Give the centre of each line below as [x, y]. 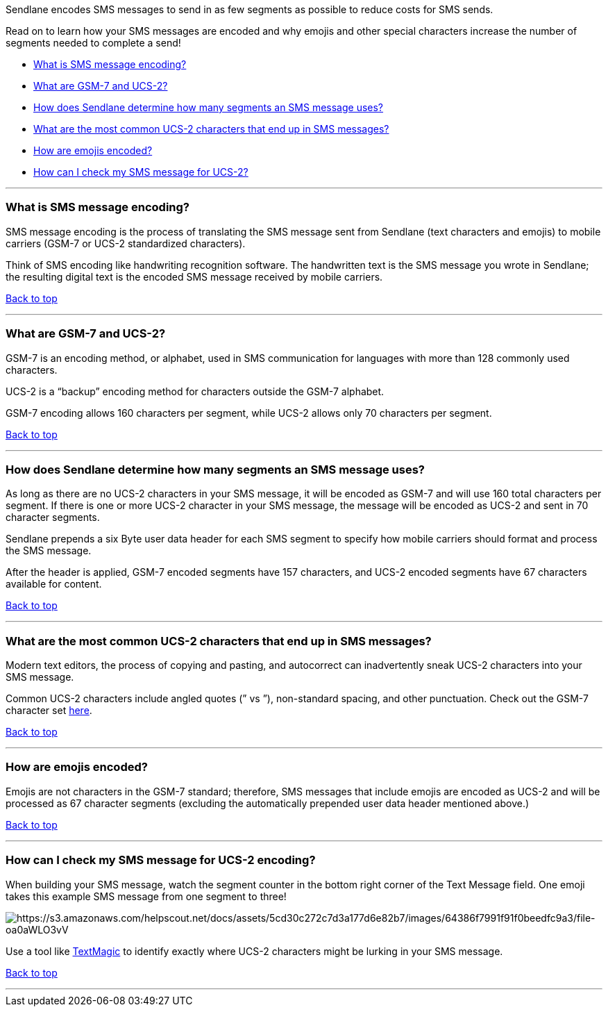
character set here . [49, 710]
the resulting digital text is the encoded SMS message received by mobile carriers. [194, 276]
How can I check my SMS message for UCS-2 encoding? [161, 860]
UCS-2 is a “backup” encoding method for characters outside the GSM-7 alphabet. [195, 391]
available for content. [54, 584]
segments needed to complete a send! [93, 43]
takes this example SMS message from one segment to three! [146, 896]
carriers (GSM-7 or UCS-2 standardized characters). [126, 243]
